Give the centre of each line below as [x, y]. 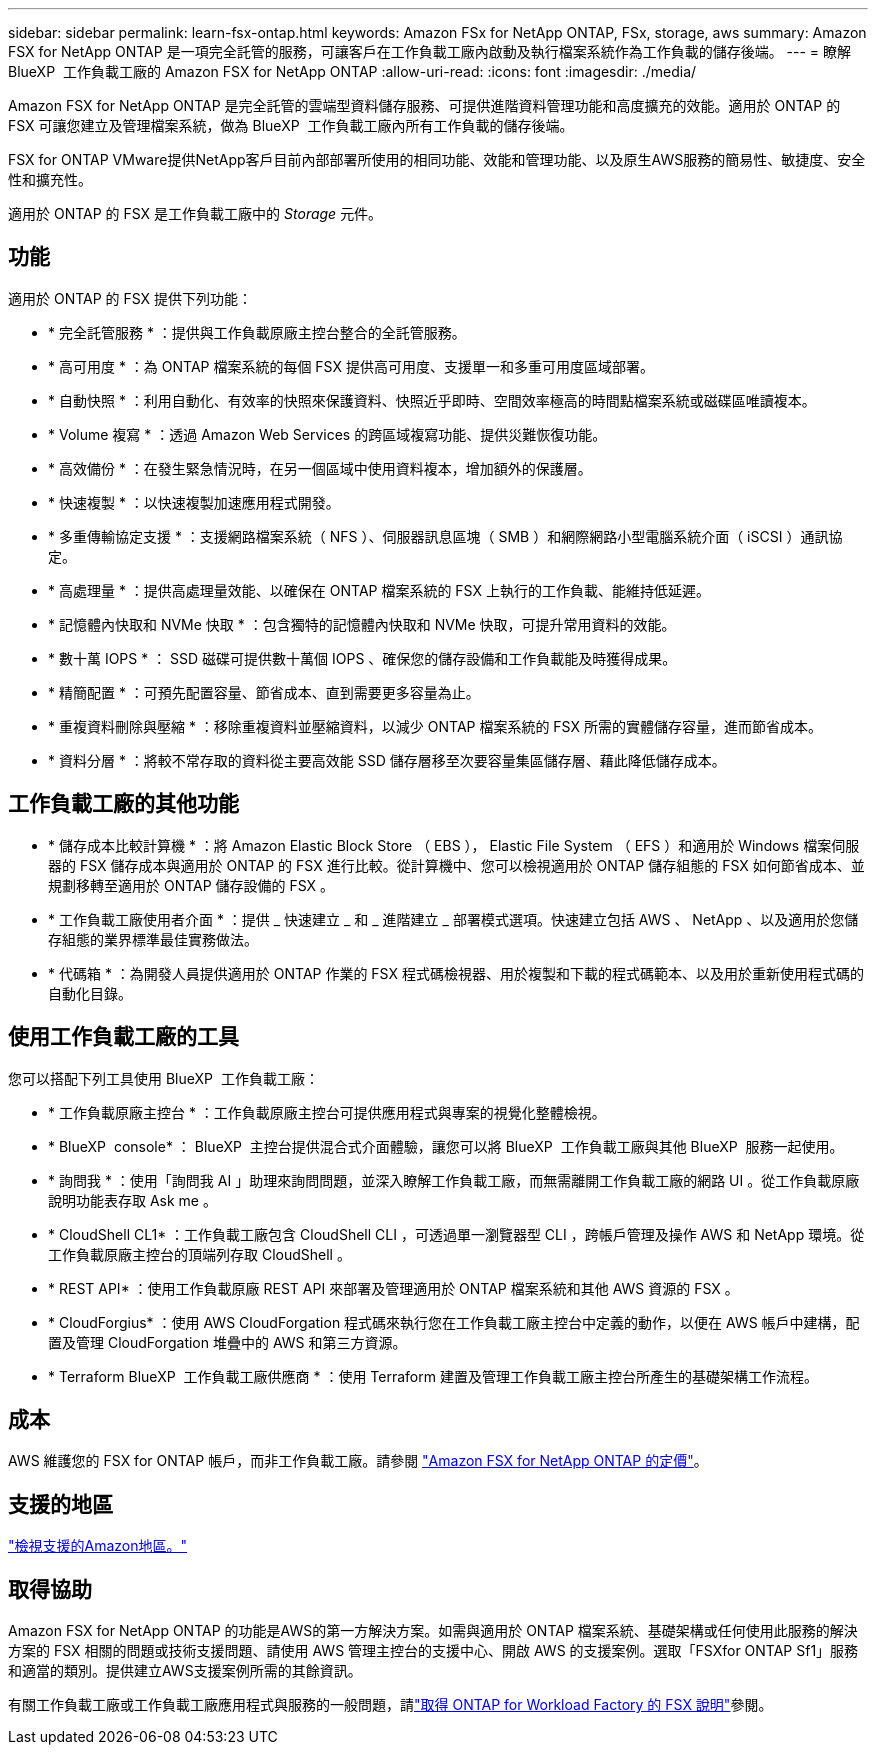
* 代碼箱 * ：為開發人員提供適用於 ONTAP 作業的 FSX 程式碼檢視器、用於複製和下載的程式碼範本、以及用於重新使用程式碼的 [456, 973]
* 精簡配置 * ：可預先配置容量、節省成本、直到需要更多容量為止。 [264, 692]
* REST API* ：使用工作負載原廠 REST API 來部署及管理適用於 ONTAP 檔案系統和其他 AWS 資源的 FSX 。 [393, 1288]
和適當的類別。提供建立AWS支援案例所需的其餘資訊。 [185, 1671]
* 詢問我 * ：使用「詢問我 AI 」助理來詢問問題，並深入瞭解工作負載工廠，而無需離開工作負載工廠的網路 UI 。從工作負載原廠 [454, 1180]
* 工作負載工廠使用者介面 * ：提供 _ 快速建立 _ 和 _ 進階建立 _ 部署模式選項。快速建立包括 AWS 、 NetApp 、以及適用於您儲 [453, 919]
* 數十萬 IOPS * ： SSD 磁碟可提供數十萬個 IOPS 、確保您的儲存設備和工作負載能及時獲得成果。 [362, 658]
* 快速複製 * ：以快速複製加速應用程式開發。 [194, 502]
